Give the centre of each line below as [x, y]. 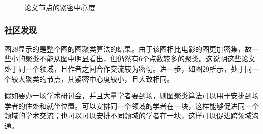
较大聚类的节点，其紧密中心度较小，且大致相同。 [92, 78]
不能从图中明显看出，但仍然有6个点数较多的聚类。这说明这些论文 [147, 59]
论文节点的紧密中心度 [60, 7]
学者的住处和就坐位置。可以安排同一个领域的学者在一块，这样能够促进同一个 [131, 105]
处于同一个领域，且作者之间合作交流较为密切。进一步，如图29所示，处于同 [128, 69]
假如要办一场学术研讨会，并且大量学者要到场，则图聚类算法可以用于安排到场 [131, 96]
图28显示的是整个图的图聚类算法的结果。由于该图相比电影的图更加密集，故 [128, 48]
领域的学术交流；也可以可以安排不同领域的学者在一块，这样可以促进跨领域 [128, 115]
